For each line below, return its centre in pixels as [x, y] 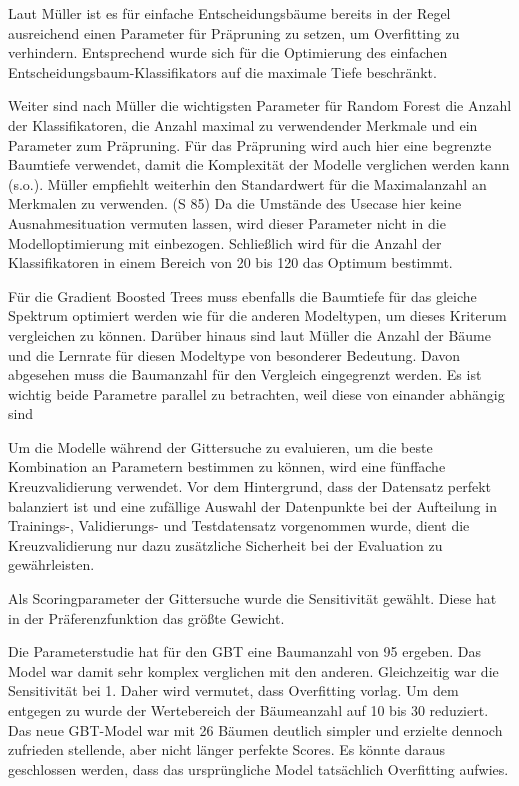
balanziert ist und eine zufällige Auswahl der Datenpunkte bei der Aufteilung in [252, 505]
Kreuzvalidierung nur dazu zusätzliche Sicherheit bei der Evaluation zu [225, 544]
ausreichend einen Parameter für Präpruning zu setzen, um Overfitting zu [234, 32]
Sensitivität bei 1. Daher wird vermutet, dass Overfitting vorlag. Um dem [233, 690]
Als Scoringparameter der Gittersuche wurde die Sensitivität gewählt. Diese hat [252, 598]
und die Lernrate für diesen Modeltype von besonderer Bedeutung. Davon [234, 354]
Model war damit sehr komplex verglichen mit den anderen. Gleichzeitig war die [253, 670]
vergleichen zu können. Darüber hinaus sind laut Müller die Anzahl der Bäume [249, 334]
